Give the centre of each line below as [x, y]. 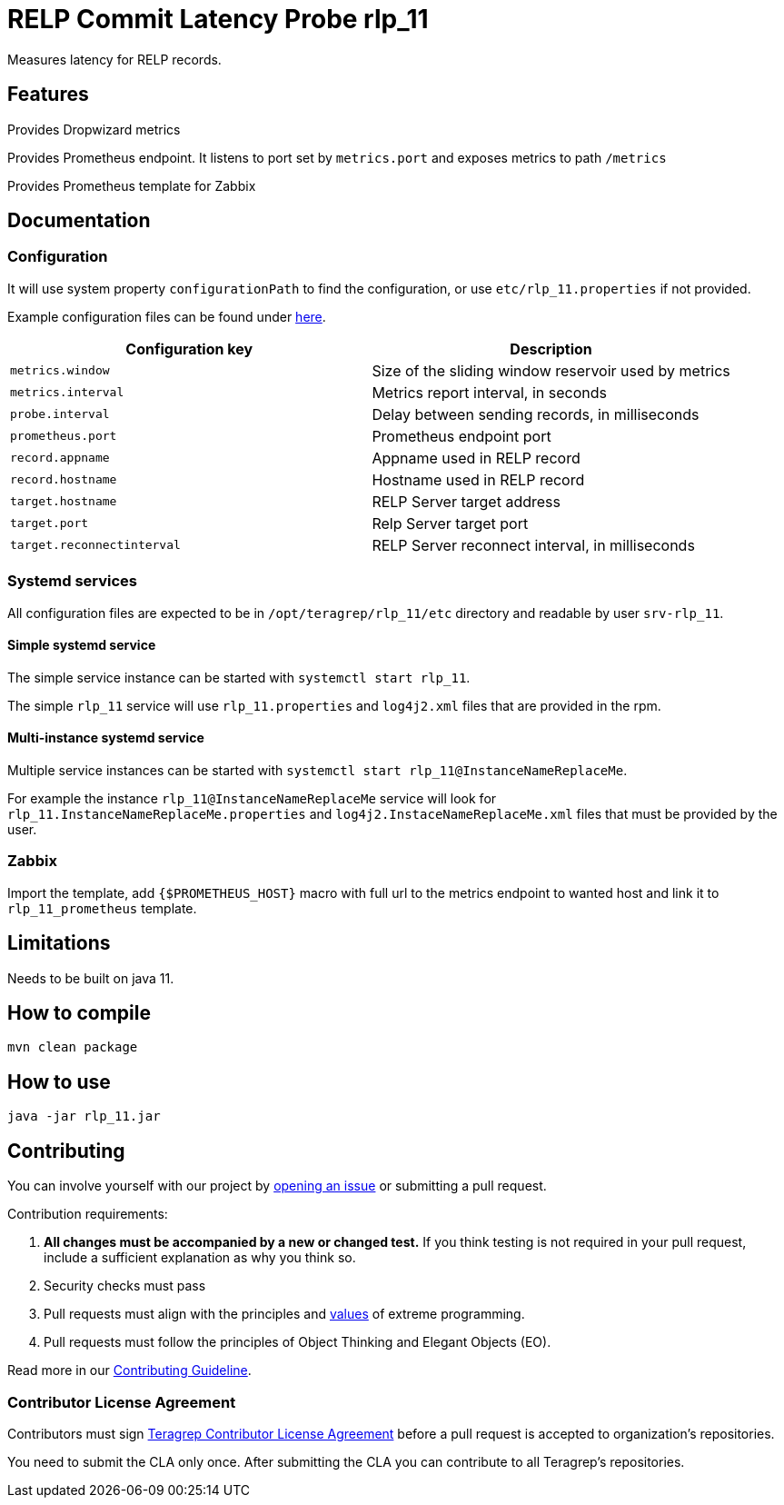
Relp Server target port [450, 523]
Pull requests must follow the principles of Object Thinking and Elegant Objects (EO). [298, 1342]
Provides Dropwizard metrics [94, 129]
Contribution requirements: [88, 1214]
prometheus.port [64, 436]
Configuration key [189, 349]
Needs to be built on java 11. [91, 978]
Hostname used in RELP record [478, 479]
